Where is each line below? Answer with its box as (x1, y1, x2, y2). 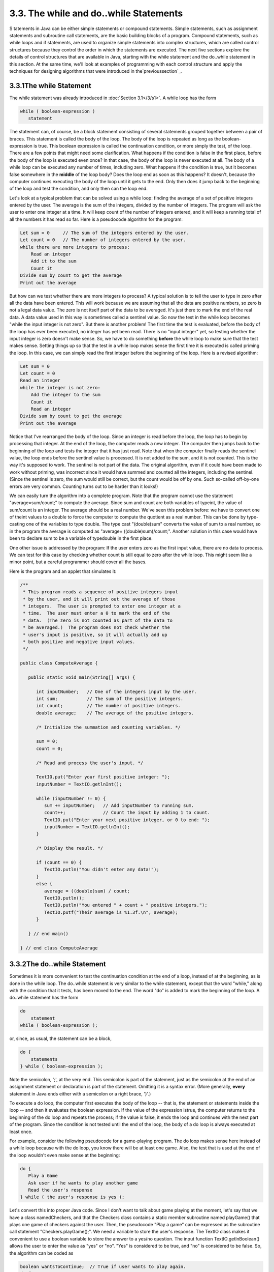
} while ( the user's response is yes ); (20, 1194, 125, 1200)
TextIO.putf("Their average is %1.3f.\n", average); (44, 909, 178, 915)
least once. (9, 1129, 33, 1135)
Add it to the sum (30, 258, 77, 264)
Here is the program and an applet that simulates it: (9, 568, 117, 574)
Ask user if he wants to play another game (28, 1180, 138, 1186)
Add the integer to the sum (30, 392, 101, 398)
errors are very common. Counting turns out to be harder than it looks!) (9, 483, 158, 489)
